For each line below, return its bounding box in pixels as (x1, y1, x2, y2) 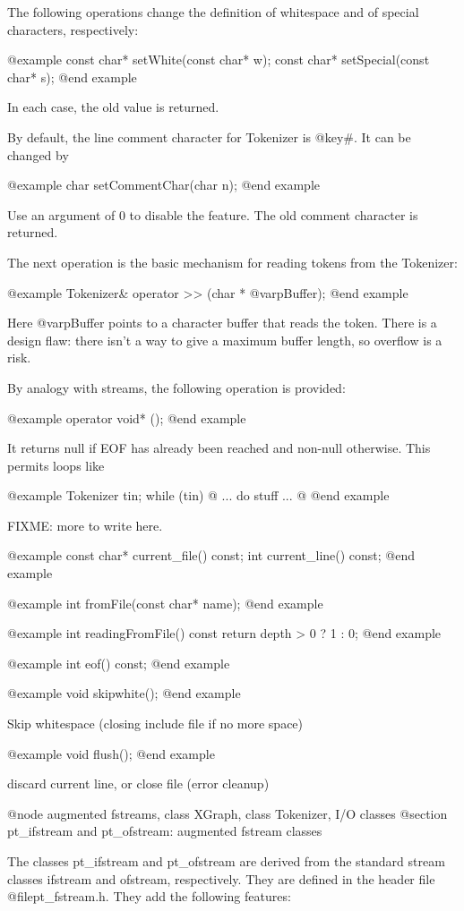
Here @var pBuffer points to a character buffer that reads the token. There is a (7, 313, 437, 332)
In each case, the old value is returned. (7, 98, 219, 116)
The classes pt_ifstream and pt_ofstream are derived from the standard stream (7, 852, 445, 870)
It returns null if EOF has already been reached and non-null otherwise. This (7, 438, 431, 457)
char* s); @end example (7, 67, 137, 86)
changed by (7, 145, 69, 164)
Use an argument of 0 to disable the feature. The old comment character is (7, 205, 418, 224)
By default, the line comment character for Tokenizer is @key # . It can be (7, 127, 411, 146)
